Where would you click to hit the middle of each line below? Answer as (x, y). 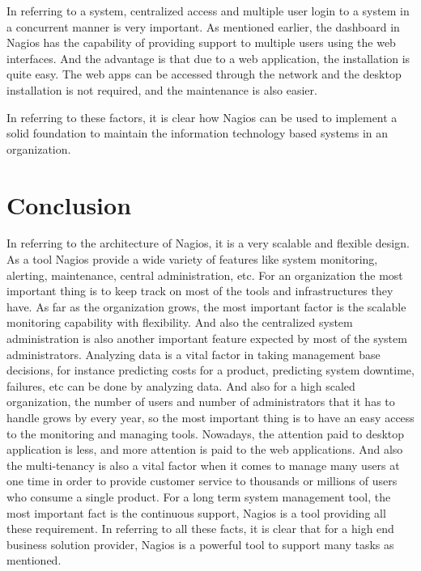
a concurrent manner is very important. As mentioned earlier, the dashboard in (203, 26)
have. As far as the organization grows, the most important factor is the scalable (206, 306)
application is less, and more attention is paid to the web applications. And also (205, 449)
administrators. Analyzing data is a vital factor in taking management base (193, 354)
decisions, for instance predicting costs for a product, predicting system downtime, (210, 370)
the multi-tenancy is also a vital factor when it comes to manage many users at (203, 465)
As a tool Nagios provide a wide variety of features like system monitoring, (192, 259)
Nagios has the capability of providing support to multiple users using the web (201, 42)
